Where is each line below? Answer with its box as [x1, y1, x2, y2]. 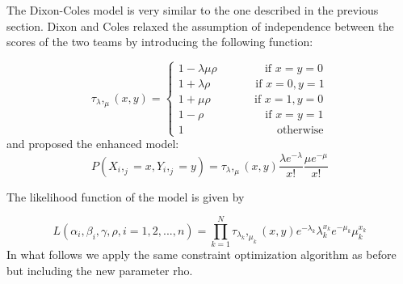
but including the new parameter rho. [6, 261, 193, 278]
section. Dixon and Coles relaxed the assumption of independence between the [6, 17, 394, 34]
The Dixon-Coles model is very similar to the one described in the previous [6, 2, 379, 18]
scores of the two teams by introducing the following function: [6, 33, 313, 50]
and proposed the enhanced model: [6, 135, 179, 152]
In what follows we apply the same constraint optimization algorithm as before [6, 246, 397, 263]
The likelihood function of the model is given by [6, 188, 245, 205]
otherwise [276, 125, 324, 137]
